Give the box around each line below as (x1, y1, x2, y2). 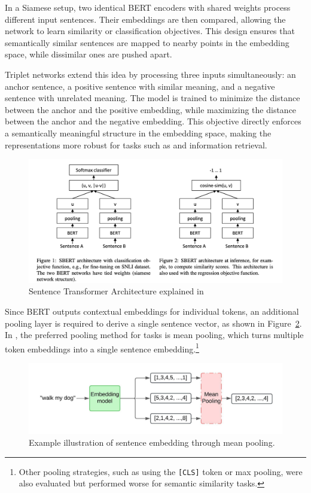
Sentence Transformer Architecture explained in (29, 285, 204, 297)
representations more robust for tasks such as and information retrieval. (5, 138, 267, 151)
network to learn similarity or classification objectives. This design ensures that (5, 25, 295, 37)
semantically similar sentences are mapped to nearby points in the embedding (5, 36, 289, 48)
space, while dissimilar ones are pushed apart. (5, 48, 172, 60)
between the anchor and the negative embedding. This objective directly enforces (5, 115, 301, 127)
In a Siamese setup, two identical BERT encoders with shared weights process (5, 1, 291, 13)
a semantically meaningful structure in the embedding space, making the (5, 126, 272, 139)
